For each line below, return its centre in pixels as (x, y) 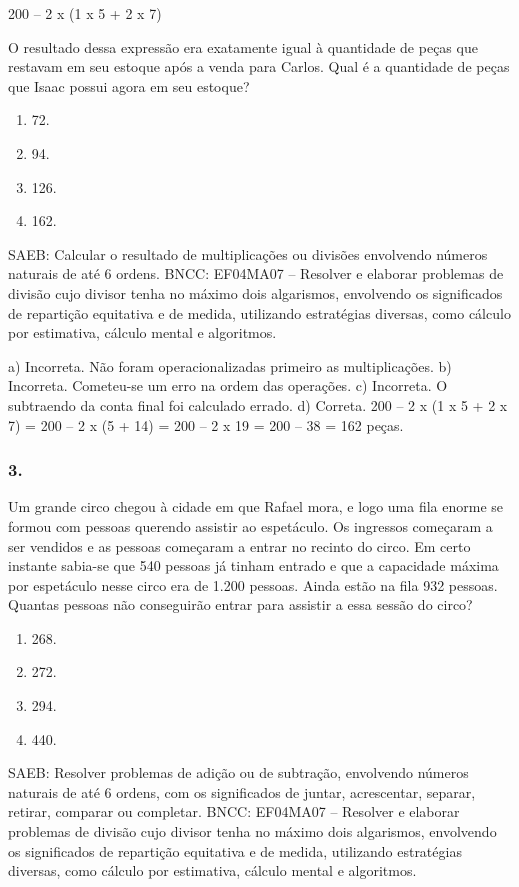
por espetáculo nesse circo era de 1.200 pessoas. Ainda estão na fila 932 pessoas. (253, 584)
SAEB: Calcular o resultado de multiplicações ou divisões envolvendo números (248, 253)
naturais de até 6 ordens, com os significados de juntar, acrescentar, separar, (242, 791)
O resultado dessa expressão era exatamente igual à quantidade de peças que (243, 46)
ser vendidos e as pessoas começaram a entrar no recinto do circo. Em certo (239, 545)
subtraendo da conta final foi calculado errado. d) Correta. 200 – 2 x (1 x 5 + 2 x (258, 404)
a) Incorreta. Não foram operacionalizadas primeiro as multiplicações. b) (230, 365)
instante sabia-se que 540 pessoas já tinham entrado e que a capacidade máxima (253, 565)
